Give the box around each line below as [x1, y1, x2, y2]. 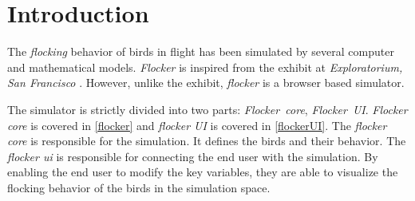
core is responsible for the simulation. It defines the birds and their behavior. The [7, 132, 406, 149]
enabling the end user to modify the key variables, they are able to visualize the [7, 164, 398, 180]
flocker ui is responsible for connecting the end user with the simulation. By [7, 148, 378, 164]
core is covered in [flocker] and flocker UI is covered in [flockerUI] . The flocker [7, 116, 387, 133]
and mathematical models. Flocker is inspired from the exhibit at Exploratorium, [7, 58, 403, 75]
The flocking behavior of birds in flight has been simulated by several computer [7, 43, 394, 60]
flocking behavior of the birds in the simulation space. [7, 179, 271, 195]
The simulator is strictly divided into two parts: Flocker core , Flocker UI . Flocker [7, 100, 408, 117]
